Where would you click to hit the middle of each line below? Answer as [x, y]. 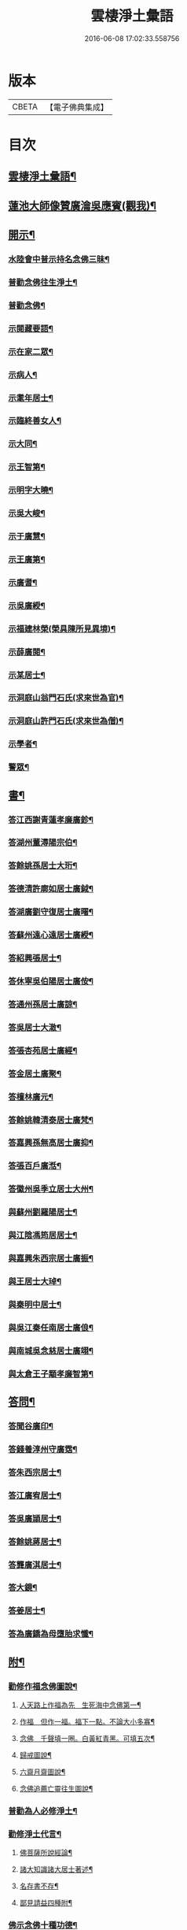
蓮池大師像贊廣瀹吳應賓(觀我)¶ [82, 206]
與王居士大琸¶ [35, 1282]
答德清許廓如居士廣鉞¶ [51, 889]
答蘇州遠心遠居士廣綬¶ [51, 935]
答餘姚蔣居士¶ [35, 1542]
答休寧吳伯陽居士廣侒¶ [51, 981]
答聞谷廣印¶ [31, 1426]
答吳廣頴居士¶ [35, 1518]
